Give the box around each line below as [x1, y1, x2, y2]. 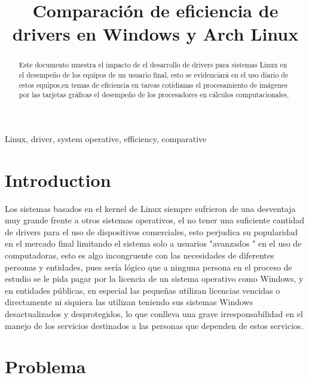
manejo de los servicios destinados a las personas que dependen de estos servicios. [5, 319, 304, 331]
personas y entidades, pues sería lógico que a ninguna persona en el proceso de [5, 260, 292, 273]
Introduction [5, 167, 111, 192]
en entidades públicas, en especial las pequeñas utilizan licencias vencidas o [5, 284, 280, 296]
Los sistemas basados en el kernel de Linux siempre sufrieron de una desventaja [5, 202, 296, 214]
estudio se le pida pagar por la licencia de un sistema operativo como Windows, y [5, 272, 304, 285]
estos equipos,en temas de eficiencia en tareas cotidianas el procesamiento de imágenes [19, 79, 287, 90]
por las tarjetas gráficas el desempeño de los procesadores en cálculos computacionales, [19, 90, 289, 100]
